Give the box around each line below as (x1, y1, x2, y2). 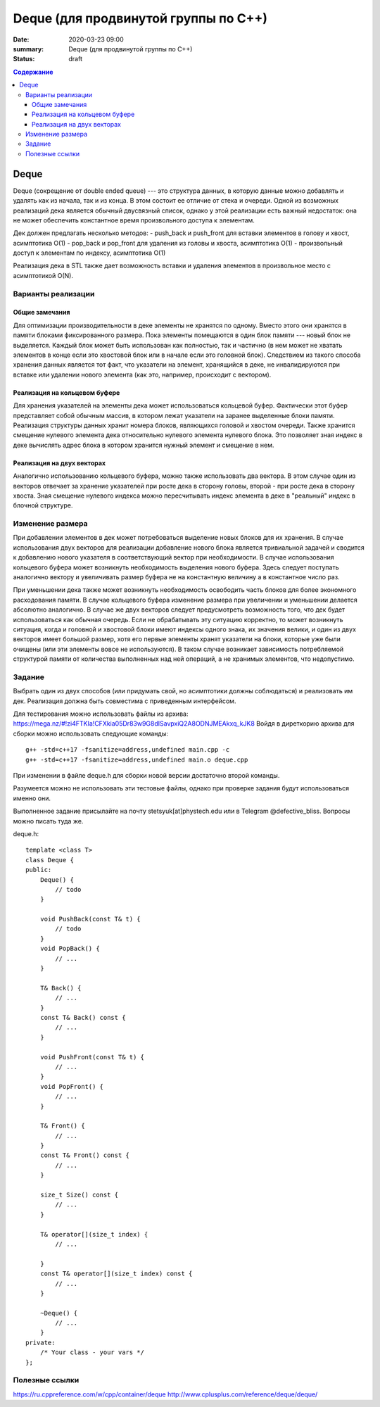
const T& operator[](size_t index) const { (39, 1270, 193, 1277)
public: (25, 866, 52, 874)
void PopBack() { (39, 945, 100, 953)
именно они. (13, 794, 51, 802)
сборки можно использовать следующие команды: (13, 729, 168, 738)
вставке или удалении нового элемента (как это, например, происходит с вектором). (13, 370, 272, 379)
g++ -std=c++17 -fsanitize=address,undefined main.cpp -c (25, 746, 230, 754)
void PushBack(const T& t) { (39, 915, 141, 923)
